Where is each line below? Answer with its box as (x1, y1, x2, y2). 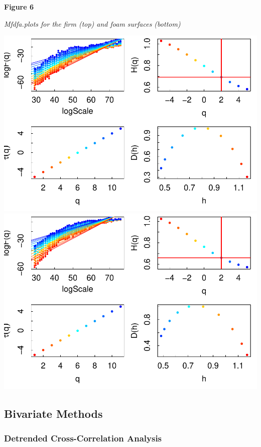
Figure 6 (4, 2, 34, 12)
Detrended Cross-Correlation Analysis (4, 431, 162, 444)
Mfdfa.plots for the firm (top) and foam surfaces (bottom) (4, 18, 181, 29)
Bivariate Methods (4, 405, 103, 421)
